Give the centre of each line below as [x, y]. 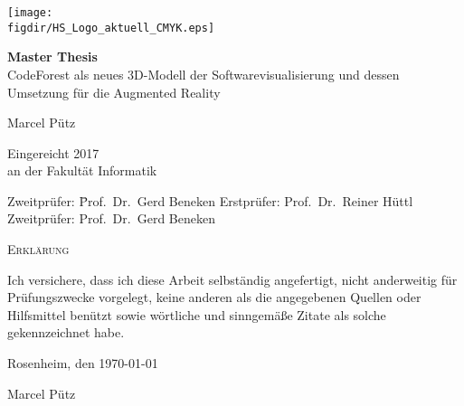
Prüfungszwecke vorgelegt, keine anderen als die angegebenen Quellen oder [214, 297]
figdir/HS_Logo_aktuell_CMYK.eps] [111, 28]
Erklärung [38, 249]
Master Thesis [52, 57]
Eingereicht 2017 [53, 152]
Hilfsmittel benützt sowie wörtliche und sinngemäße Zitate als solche [197, 314]
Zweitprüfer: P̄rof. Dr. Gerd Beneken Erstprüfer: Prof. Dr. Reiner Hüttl [210, 200]
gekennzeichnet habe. [66, 332]
